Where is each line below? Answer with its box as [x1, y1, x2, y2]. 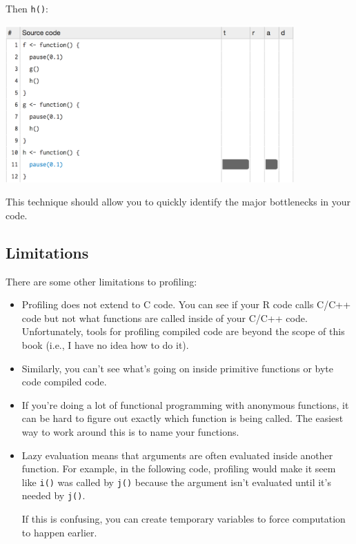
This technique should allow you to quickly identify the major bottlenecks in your [6, 194, 351, 209]
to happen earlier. [21, 525, 97, 539]
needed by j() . [21, 488, 86, 503]
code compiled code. [21, 374, 107, 389]
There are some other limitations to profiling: [6, 274, 197, 288]
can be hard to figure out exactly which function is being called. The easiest [21, 411, 344, 425]
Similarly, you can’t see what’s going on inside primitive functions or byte [21, 361, 333, 375]
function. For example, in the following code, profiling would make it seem [21, 461, 336, 476]
